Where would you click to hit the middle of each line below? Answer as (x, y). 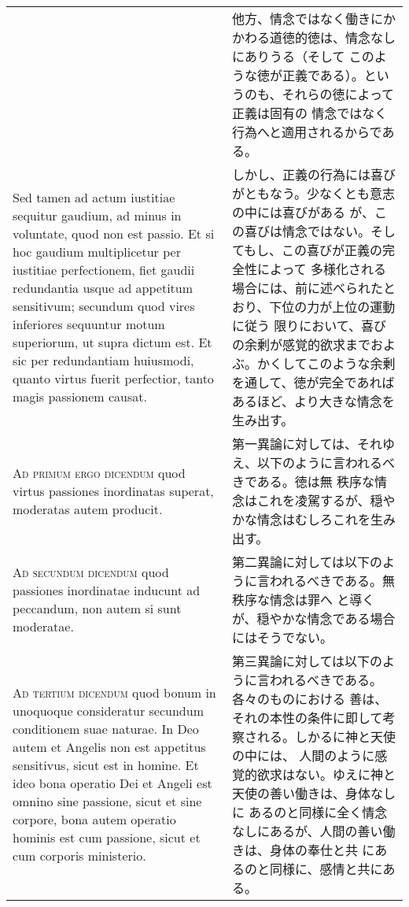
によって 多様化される (321, 269)
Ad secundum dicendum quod (91, 572)
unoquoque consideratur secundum (108, 711)
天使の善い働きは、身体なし (313, 793)
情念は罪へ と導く (322, 600)
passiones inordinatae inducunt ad (107, 590)
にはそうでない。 (282, 637)
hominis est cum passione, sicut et (107, 837)
